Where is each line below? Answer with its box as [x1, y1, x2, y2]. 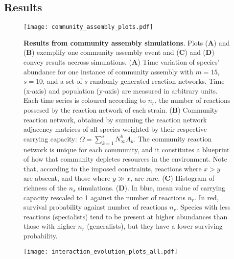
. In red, [194, 192, 219, 202]
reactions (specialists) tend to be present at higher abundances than [23, 211, 228, 221]
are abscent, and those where [23, 173, 111, 183]
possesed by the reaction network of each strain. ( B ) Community [23, 105, 218, 115]
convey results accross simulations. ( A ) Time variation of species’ [23, 57, 220, 67]
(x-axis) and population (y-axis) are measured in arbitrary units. [23, 85, 218, 95]
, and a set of [43, 76, 82, 86]
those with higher [23, 221, 76, 231]
